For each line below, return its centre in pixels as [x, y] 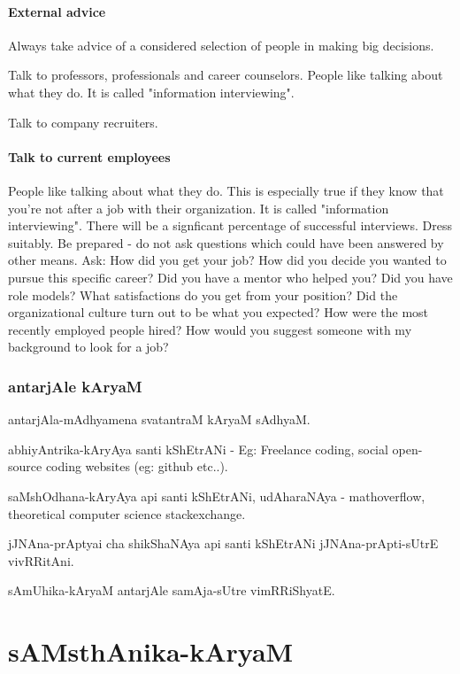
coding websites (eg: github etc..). [137, 466]
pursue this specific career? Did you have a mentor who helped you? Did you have [230, 277]
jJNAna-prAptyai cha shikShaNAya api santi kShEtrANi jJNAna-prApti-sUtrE [223, 543]
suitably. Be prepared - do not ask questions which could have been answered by [226, 242]
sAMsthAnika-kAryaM [151, 651]
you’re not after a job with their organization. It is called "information [199, 208]
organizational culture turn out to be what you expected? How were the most [218, 312]
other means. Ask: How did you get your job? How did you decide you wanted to [227, 260]
